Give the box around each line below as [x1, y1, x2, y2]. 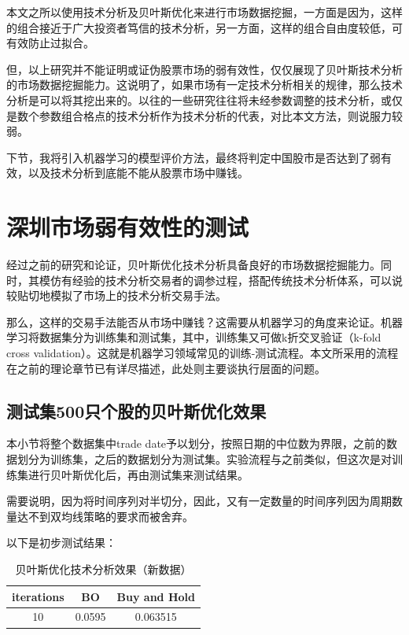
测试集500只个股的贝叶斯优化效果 [6, 398, 267, 423]
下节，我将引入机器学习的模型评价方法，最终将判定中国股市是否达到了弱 [6, 149, 381, 165]
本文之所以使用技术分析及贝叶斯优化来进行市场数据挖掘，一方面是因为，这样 [6, 4, 403, 20]
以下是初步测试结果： [6, 534, 116, 551]
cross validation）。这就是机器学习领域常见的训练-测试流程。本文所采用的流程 [6, 345, 399, 361]
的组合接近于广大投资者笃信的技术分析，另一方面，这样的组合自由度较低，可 [6, 19, 403, 35]
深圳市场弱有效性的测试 [6, 211, 249, 243]
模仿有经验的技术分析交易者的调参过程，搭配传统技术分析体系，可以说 [39, 271, 403, 288]
